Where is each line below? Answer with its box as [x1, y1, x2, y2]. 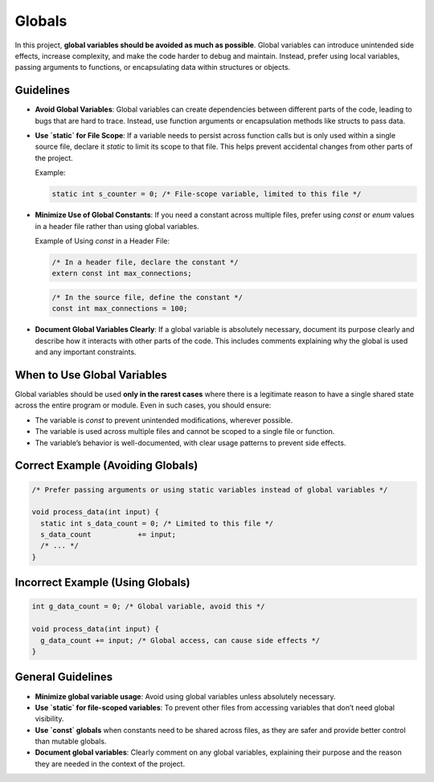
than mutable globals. [35, 736, 107, 747]
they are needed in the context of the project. [35, 759, 185, 768]
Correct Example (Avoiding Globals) [14, 459, 199, 473]
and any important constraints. [35, 347, 137, 357]
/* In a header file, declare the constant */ [51, 257, 239, 267]
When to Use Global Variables [14, 368, 168, 382]
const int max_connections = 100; [51, 304, 188, 313]
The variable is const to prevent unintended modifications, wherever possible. [35, 415, 293, 425]
